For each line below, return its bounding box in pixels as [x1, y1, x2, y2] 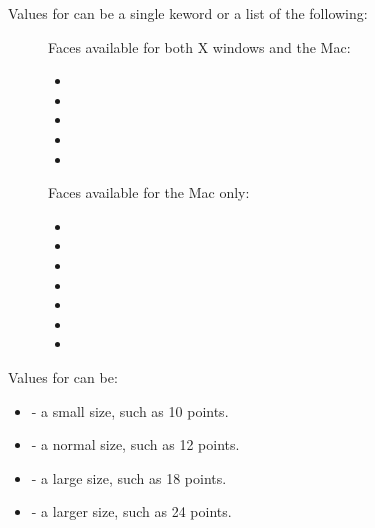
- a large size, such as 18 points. [31, 467, 227, 488]
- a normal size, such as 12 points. [31, 434, 240, 455]
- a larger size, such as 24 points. [31, 501, 232, 522]
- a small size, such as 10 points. [31, 400, 229, 421]
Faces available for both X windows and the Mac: [48, 36, 351, 57]
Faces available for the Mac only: [48, 182, 250, 203]
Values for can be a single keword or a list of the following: [8, 3, 368, 23]
